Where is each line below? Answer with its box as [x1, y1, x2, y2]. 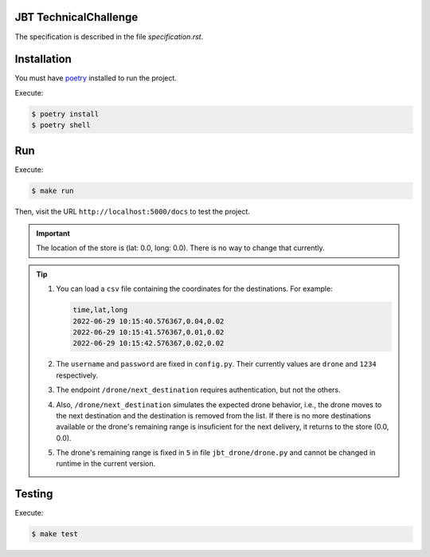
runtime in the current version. [56, 459, 155, 469]
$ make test [31, 530, 79, 539]
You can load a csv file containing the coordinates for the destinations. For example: [56, 284, 334, 294]
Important [36, 229, 71, 238]
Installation [14, 53, 72, 66]
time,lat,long [72, 305, 128, 315]
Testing [14, 487, 53, 501]
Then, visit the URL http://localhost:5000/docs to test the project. [14, 206, 251, 216]
